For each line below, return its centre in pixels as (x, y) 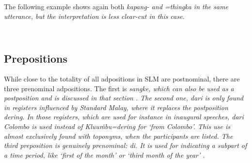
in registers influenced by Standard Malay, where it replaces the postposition (116, 107)
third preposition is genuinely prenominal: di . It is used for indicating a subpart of (126, 145)
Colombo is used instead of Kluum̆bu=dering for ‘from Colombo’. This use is (117, 126)
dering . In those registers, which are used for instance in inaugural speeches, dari (124, 117)
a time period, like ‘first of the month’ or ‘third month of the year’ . (104, 155)
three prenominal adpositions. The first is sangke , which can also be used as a (119, 88)
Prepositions (36, 58)
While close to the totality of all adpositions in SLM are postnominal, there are (122, 78)
